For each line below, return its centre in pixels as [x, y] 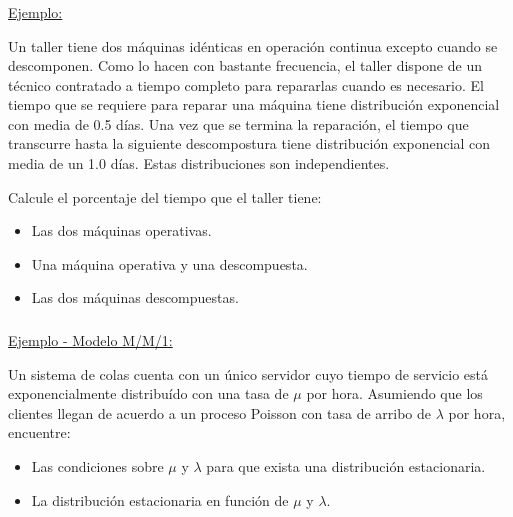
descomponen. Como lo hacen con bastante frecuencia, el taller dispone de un [245, 65]
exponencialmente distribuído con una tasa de [148, 393]
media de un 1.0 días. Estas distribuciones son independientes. [199, 163]
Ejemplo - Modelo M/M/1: [90, 339]
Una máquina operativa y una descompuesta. [169, 263]
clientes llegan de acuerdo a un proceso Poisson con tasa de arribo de [220, 412]
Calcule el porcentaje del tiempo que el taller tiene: [165, 196]
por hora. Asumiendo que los [394, 393]
